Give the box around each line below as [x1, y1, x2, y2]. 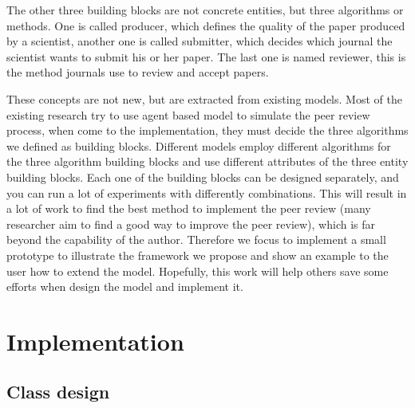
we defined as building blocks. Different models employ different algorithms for [6, 137, 391, 154]
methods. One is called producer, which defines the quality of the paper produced [6, 17, 405, 33]
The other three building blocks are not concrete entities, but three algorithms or [6, 2, 404, 18]
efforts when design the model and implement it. [6, 278, 243, 295]
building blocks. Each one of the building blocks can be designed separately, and [6, 168, 399, 185]
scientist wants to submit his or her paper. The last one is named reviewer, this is [6, 48, 406, 65]
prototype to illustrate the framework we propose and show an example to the [6, 246, 389, 263]
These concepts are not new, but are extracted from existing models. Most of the [6, 90, 402, 107]
